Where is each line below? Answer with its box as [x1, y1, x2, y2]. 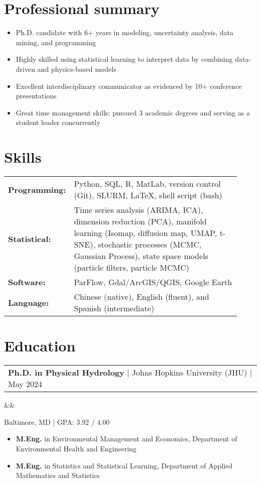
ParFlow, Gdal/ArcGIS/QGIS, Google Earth [74, 276, 232, 288]
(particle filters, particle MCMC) [74, 262, 189, 273]
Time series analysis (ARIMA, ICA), [74, 204, 203, 215]
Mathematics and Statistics [16, 470, 100, 480]
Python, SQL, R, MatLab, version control [74, 178, 221, 189]
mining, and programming [16, 37, 96, 47]
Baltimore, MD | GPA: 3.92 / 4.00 [4, 416, 110, 427]
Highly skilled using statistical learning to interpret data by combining [16, 54, 233, 64]
